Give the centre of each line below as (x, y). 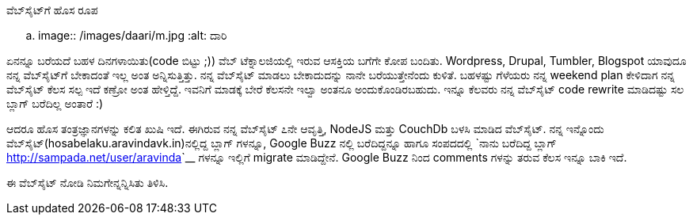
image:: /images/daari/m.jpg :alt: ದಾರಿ (133, 35)
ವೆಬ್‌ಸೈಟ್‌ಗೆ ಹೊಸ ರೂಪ (52, 10)
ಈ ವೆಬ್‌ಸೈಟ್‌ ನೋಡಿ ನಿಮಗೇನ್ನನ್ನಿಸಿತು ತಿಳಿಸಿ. (88, 183)
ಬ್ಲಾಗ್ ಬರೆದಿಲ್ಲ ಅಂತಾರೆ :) (55, 103)
